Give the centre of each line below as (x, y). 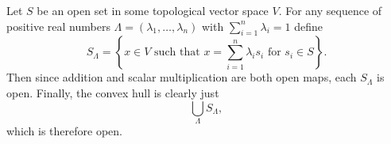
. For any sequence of (330, 10)
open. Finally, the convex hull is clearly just (113, 92)
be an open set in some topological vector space (153, 10)
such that (177, 53)
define (308, 26)
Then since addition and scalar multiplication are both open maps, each (182, 77)
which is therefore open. (64, 130)
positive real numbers (58, 26)
